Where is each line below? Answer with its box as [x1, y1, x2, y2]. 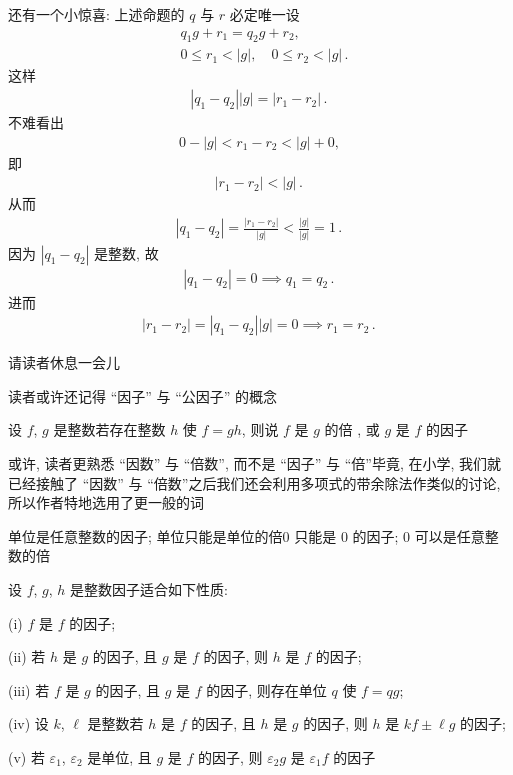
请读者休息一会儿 [8, 352, 120, 373]
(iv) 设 [8, 713, 49, 734]
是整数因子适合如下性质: [70, 578, 228, 599]
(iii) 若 [8, 679, 50, 700]
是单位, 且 [87, 746, 152, 767]
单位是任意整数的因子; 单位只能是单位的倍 [8, 525, 283, 546]
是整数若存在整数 [53, 419, 166, 440]
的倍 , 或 [324, 419, 380, 440]
